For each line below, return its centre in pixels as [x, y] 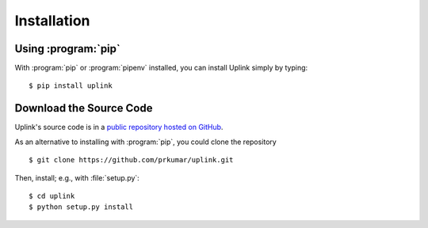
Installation [52, 21]
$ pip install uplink [71, 86]
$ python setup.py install [81, 207]
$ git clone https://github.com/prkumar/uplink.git [131, 160]
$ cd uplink [52, 196]
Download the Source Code [84, 108]
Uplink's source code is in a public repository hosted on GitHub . [119, 127]
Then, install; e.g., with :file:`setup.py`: [77, 177]
